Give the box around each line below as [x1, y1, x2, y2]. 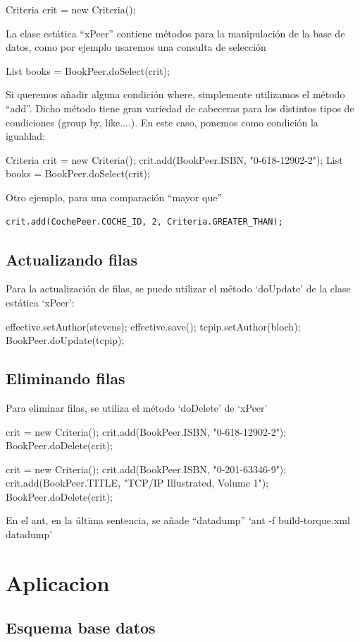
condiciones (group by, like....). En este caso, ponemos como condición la [6, 114, 318, 129]
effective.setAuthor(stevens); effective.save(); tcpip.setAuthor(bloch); [6, 319, 301, 333]
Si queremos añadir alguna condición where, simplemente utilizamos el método [6, 87, 345, 102]
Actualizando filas [6, 248, 138, 270]
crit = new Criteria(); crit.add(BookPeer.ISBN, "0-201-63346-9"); [6, 461, 287, 476]
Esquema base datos [6, 617, 156, 638]
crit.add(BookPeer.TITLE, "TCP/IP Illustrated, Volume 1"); [6, 475, 269, 490]
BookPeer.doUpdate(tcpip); [6, 333, 125, 347]
